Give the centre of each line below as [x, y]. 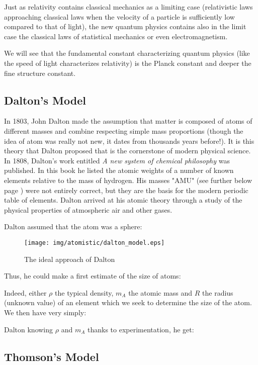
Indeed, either [25, 292]
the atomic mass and [160, 292]
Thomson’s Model [52, 356]
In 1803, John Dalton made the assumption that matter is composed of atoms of [128, 121]
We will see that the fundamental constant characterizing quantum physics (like [127, 53]
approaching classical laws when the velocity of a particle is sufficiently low [119, 16]
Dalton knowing [29, 329]
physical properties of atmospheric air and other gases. [88, 209]
